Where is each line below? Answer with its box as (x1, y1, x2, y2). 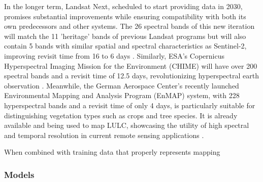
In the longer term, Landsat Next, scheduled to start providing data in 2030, (4, 1, 243, 11)
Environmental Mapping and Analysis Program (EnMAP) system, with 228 (4, 90, 240, 101)
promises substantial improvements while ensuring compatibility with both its (4, 11, 246, 21)
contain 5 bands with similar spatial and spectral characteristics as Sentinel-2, (4, 40, 247, 51)
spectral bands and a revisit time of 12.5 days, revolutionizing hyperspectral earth (4, 70, 259, 81)
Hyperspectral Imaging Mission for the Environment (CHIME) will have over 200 (4, 60, 257, 71)
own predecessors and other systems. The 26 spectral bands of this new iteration (4, 21, 255, 31)
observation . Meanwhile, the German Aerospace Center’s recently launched (4, 80, 239, 90)
